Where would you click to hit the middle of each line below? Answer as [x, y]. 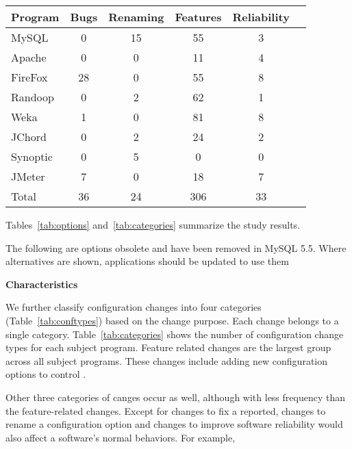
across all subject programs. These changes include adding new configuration [167, 360]
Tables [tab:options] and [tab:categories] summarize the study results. [153, 224]
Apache [29, 57]
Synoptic [32, 156]
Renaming [136, 17]
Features [198, 17]
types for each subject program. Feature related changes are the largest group [168, 347]
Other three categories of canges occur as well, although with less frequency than [175, 397]
